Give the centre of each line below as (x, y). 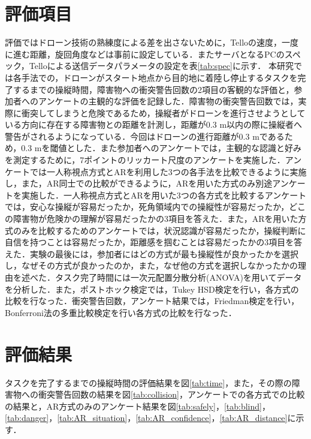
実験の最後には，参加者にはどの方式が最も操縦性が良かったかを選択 (164, 253)
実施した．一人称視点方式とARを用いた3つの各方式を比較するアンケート (164, 195)
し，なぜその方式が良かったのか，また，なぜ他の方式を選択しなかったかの (151, 265)
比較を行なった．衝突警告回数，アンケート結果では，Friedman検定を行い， (152, 301)
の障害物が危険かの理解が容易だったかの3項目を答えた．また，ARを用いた (152, 219)
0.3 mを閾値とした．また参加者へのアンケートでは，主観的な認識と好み (161, 148)
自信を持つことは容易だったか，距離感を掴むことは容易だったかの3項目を (150, 242)
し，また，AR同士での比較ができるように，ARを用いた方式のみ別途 (139, 183)
